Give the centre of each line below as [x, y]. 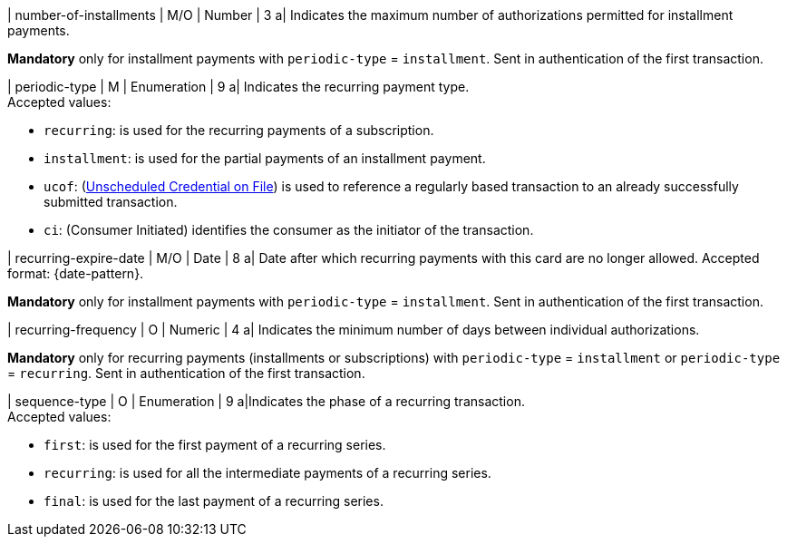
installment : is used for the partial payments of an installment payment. [265, 158]
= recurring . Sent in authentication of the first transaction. [186, 373]
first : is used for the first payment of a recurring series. [215, 445]
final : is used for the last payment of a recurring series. [214, 501]
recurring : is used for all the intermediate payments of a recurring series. [267, 473]
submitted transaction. [111, 202]
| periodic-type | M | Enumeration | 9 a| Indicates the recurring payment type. [238, 87]
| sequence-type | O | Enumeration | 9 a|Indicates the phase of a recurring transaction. [266, 401]
